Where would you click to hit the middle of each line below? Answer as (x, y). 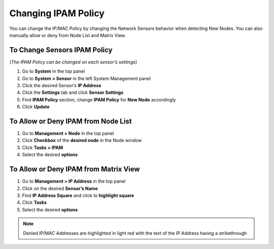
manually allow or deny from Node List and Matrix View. (68, 35)
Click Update (36, 107)
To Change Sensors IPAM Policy (61, 50)
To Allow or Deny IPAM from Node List (71, 121)
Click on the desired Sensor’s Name (60, 188)
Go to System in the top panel (54, 72)
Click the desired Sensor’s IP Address (62, 86)
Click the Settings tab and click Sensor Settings (73, 93)
